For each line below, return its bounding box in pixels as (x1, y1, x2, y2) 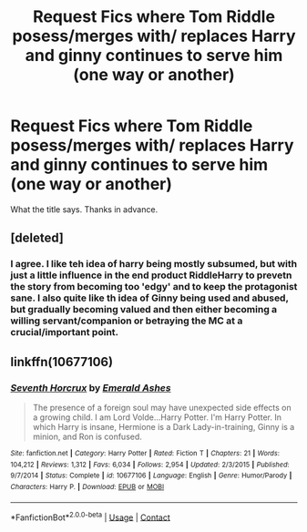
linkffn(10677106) (10, 353, 113, 370)
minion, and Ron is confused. (32, 431, 142, 442)
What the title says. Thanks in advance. (10, 203, 159, 215)
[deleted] (10, 230, 65, 246)
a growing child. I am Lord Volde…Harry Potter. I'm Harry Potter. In (32, 412, 281, 423)
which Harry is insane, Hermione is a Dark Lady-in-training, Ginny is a (32, 421, 295, 432)
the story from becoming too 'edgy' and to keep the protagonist (10, 281, 298, 293)
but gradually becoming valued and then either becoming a (10, 303, 278, 316)
